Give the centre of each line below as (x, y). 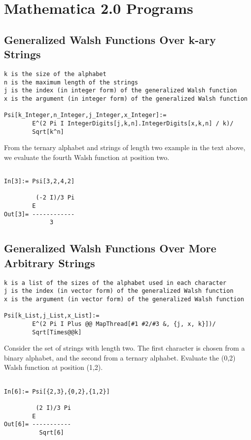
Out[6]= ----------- (38, 424)
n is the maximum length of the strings (71, 82)
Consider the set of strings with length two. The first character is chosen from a (125, 348)
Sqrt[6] (52, 432)
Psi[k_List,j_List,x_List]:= (52, 316)
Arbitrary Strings (50, 262)
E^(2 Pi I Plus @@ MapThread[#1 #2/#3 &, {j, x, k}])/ (124, 324)
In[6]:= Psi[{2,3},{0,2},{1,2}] (57, 391)
